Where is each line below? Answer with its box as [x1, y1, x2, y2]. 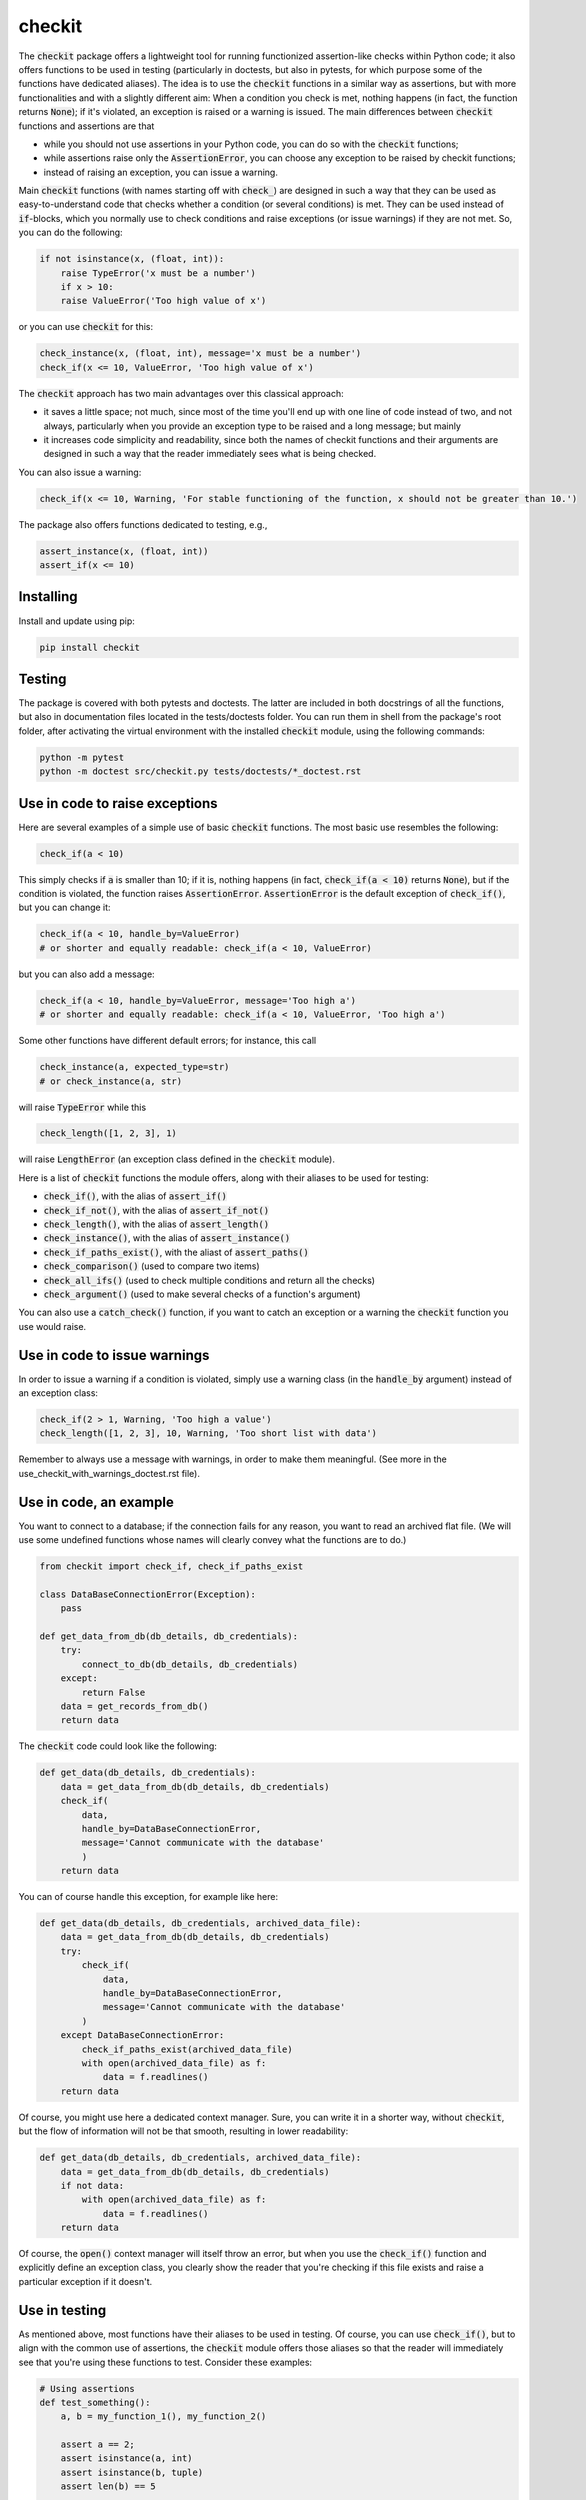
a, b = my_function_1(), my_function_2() [60, 2411, 267, 2422]
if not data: [60, 2180, 125, 2191]
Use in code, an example [18, 1493, 174, 1510]
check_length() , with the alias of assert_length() [43, 1218, 270, 1230]
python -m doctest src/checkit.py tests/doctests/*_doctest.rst [39, 766, 362, 777]
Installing [18, 588, 79, 605]
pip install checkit [39, 641, 140, 653]
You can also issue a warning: [18, 466, 142, 478]
